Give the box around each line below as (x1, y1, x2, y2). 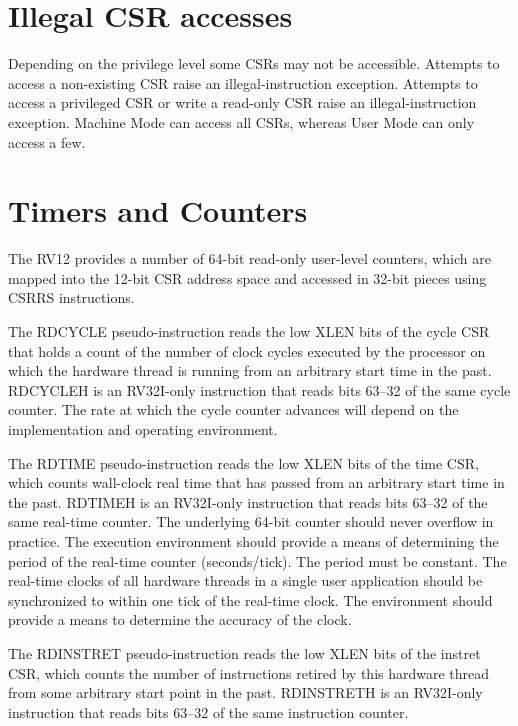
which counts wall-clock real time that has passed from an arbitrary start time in (8, 472, 505, 493)
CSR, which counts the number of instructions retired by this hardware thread (8, 662, 490, 683)
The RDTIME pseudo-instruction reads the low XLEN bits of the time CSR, (8, 452, 479, 473)
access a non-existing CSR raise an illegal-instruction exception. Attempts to (8, 72, 478, 93)
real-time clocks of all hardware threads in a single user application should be (8, 570, 483, 591)
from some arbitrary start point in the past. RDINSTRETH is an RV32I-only (8, 682, 483, 703)
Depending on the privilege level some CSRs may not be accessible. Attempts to (8, 53, 500, 74)
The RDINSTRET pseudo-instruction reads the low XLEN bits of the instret (8, 642, 481, 663)
